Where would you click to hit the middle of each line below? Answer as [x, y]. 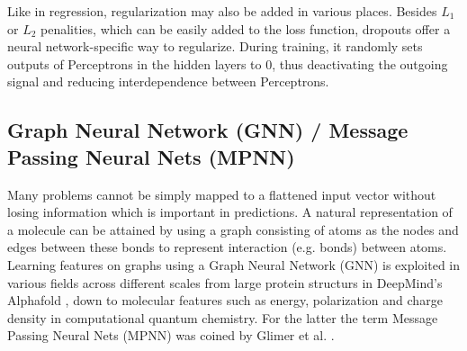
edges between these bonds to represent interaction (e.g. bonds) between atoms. [227, 247]
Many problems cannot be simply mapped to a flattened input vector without [222, 194]
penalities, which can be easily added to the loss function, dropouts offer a [246, 28]
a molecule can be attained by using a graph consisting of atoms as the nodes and [233, 229]
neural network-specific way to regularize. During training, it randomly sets [215, 46]
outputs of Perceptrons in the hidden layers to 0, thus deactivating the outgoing [228, 63]
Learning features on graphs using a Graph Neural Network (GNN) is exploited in [234, 264]
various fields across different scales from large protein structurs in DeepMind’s [225, 282]
